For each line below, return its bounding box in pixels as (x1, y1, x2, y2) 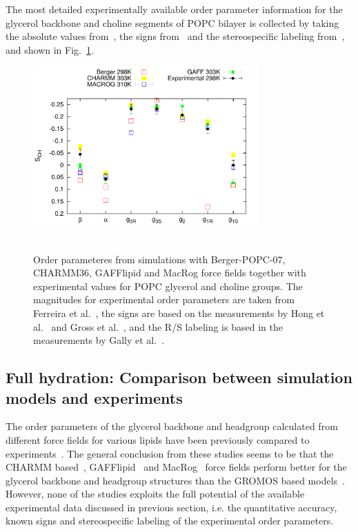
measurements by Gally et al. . (33, 333, 165, 347)
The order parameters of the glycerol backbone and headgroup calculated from (6, 419, 338, 433)
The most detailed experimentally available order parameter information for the (6, 2, 343, 16)
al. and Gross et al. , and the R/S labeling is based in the (33, 319, 283, 334)
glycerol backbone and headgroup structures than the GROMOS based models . (6, 473, 345, 487)
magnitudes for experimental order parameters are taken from (33, 292, 295, 307)
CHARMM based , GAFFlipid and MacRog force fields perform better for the (6, 460, 347, 474)
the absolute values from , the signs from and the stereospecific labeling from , (6, 29, 345, 43)
